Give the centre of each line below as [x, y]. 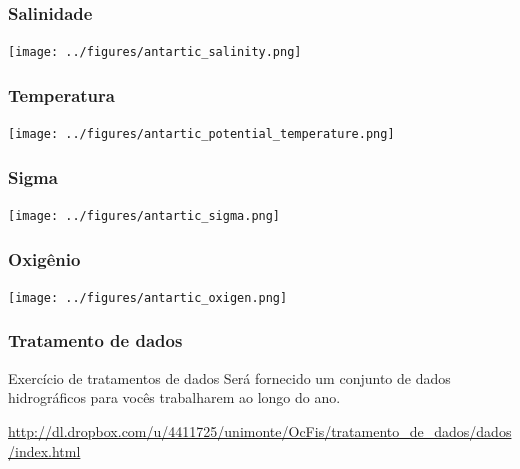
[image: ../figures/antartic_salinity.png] [155, 52]
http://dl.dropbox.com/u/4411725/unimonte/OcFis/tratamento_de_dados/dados [260, 430]
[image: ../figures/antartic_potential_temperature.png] [201, 134]
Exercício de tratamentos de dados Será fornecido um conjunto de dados [229, 377]
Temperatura [61, 94]
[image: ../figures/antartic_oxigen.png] [148, 297]
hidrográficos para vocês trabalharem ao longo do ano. [174, 397]
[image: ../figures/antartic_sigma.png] [144, 215]
